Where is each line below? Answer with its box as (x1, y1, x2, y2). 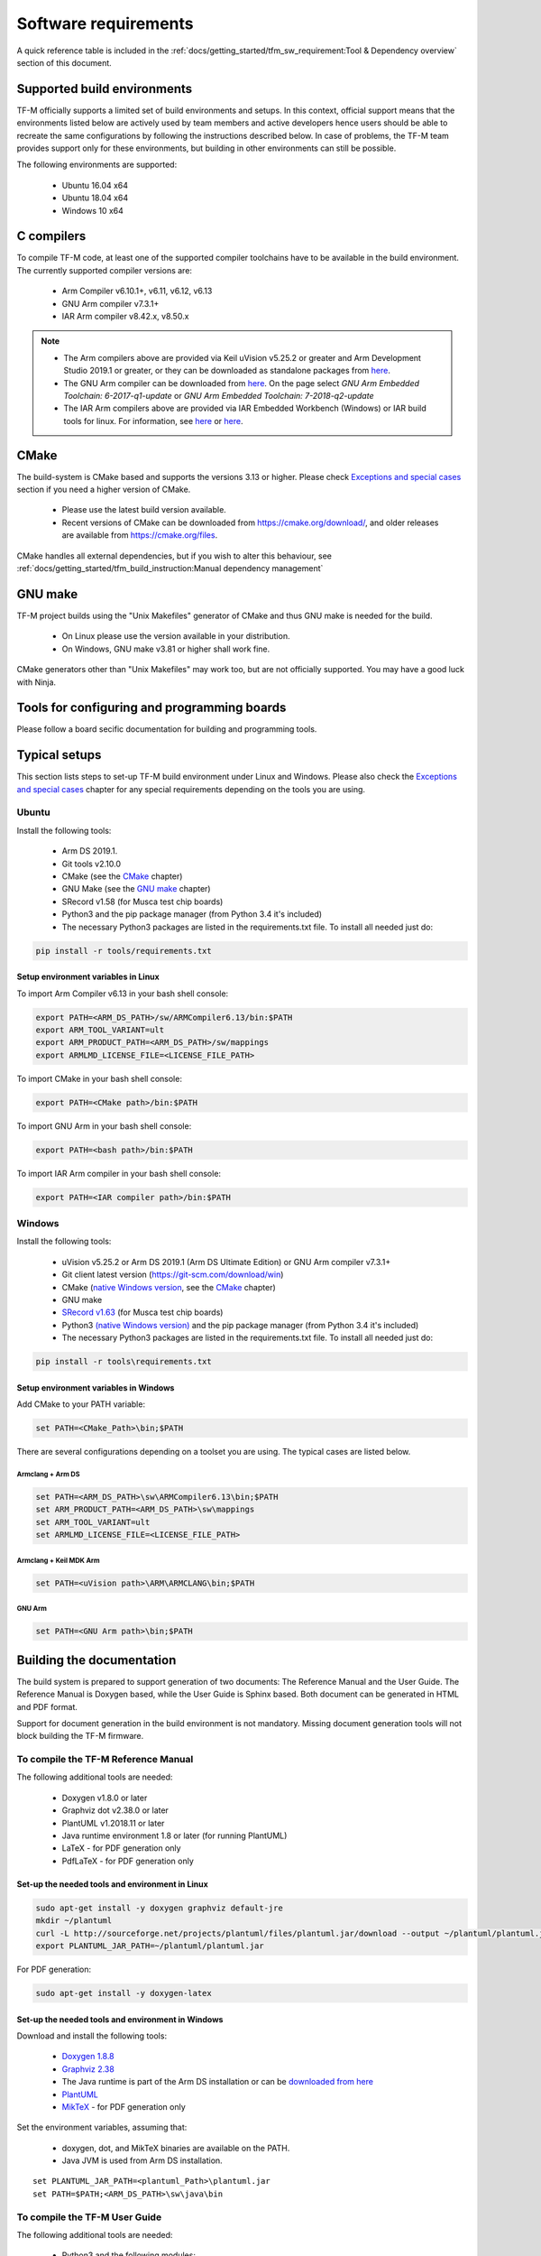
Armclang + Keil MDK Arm (16, 1556, 100, 1565)
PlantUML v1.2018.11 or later (61, 1817, 165, 1828)
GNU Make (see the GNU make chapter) (61, 883, 211, 894)
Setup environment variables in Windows (16, 1382, 175, 1393)
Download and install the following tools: (16, 2030, 167, 2041)
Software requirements (16, 14, 194, 33)
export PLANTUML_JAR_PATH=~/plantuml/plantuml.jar (35, 1940, 265, 1951)
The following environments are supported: (16, 159, 178, 171)
